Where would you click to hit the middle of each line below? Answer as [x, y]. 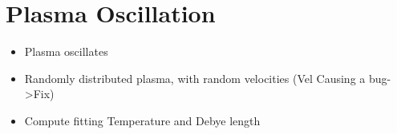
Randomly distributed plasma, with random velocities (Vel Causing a [195, 78]
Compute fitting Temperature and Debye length [142, 120]
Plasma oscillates [66, 51]
